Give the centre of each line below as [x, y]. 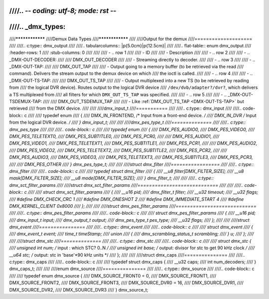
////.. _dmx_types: [37, 27]
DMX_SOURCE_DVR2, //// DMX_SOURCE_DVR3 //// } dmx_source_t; [79, 290]
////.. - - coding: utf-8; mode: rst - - [63, 11]
